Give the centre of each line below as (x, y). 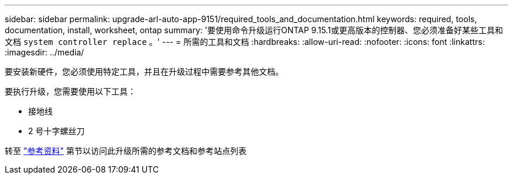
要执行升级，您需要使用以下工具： (70, 91)
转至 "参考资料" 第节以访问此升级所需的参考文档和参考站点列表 (126, 151)
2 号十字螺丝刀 (57, 131)
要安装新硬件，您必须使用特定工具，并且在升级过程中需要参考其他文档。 (144, 71)
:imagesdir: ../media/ (45, 52)
